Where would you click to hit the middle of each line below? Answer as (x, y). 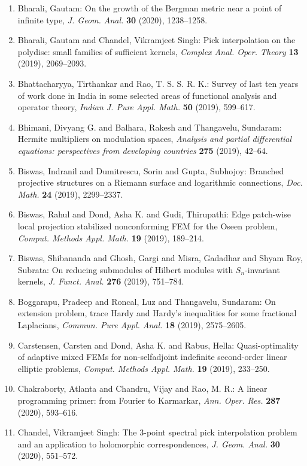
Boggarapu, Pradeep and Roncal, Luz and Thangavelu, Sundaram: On (147, 301)
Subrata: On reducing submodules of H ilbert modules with (125, 269)
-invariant (262, 269)
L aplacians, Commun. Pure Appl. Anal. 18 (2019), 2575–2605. (132, 325)
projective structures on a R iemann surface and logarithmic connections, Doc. (160, 182)
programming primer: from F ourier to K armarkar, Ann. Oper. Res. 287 (149, 400)
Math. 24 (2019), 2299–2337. (70, 194)
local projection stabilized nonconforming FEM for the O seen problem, (148, 226)
